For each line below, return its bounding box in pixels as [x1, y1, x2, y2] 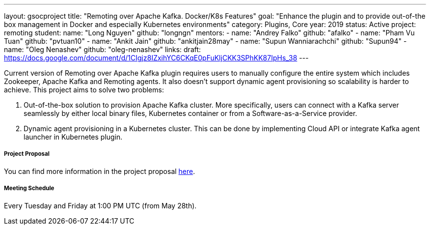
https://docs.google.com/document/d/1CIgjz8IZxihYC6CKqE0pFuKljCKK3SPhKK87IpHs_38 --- [4, 54, 309, 62]
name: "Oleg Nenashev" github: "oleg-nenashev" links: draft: [4, 45, 201, 54]
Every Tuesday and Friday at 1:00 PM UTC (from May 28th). [4, 201, 197, 210]
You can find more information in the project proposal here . [4, 167, 195, 175]
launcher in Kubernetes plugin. [24, 133, 123, 141]
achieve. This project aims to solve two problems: [4, 86, 164, 94]
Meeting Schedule [4, 185, 54, 192]
